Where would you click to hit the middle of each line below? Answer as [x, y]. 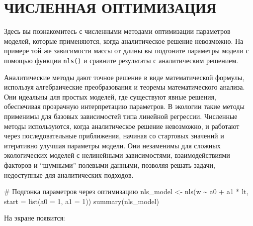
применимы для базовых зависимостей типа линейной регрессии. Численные [121, 116]
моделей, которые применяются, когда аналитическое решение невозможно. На [124, 41]
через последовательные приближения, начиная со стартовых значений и [114, 136]
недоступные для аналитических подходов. [69, 174]
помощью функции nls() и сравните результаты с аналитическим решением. [121, 60]
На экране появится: [35, 218]
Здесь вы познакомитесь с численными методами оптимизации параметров [117, 31]
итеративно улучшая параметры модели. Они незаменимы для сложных [112, 145]
